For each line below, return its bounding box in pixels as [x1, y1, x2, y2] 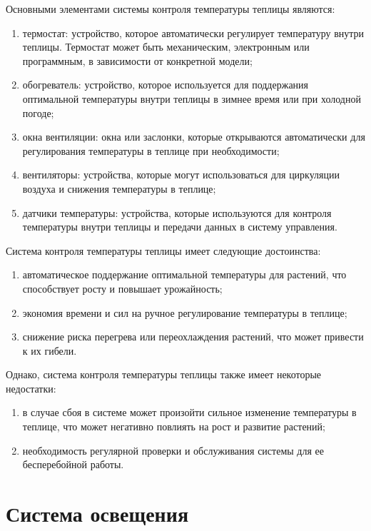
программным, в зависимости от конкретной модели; [22, 53, 253, 68]
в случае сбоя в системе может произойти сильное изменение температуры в [22, 405, 357, 420]
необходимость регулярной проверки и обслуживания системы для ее [22, 442, 324, 457]
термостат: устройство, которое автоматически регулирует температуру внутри [22, 25, 365, 40]
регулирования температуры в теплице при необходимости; [22, 143, 280, 158]
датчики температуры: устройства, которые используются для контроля [22, 205, 332, 220]
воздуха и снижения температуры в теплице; [22, 181, 216, 196]
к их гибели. [22, 343, 77, 358]
